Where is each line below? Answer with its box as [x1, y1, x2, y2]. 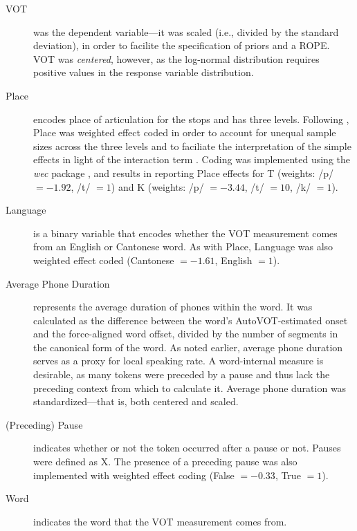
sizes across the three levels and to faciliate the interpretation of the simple [33, 138, 351, 153]
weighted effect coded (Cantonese [33, 252, 174, 267]
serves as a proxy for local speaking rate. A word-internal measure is [33, 353, 324, 368]
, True [275, 467, 301, 482]
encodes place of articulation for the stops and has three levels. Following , [33, 111, 349, 126]
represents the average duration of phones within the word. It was [33, 299, 313, 314]
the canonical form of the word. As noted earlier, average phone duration [33, 339, 343, 354]
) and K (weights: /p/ [111, 179, 204, 194]
